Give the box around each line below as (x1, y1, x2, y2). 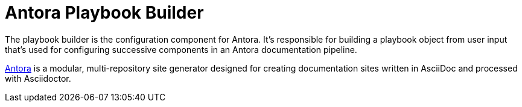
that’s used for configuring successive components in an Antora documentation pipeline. (5, 44, 357, 55)
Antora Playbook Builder (5, 2, 204, 23)
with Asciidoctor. (5, 73, 71, 84)
